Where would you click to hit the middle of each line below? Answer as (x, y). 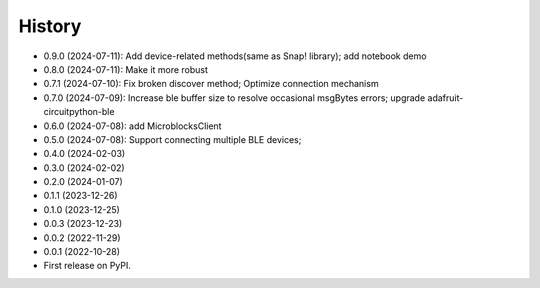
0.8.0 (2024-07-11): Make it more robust (126, 69)
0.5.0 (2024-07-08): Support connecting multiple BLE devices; (172, 139)
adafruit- (445, 97)
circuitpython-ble (79, 112)
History (50, 26)
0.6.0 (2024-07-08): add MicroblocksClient (132, 126)
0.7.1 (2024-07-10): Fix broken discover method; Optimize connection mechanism (211, 84)
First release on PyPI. (87, 266)
